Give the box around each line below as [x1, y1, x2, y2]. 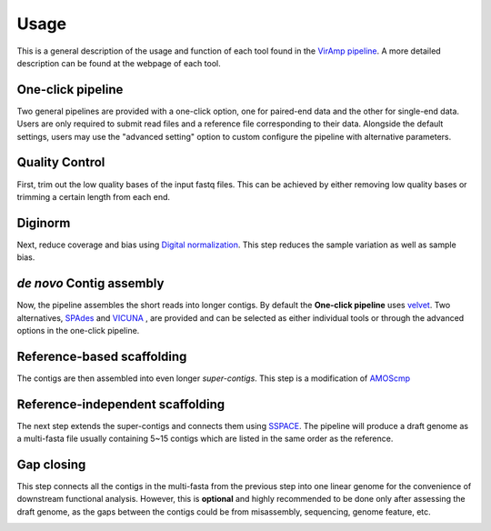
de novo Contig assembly [16, 276, 165, 291]
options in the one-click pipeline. [16, 325, 140, 336]
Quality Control [16, 155, 105, 170]
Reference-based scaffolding [16, 348, 187, 364]
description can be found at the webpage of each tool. [16, 57, 222, 68]
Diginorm [16, 215, 71, 231]
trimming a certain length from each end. [16, 191, 171, 202]
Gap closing [16, 456, 86, 472]
